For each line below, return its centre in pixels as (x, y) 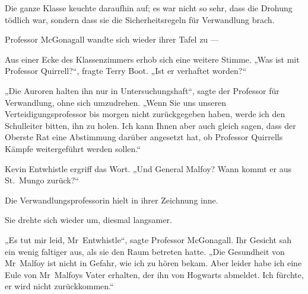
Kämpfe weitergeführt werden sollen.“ (73, 148)
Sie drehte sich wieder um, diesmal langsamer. (88, 220)
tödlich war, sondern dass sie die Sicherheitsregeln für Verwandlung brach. (140, 19)
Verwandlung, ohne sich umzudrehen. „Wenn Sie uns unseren (115, 102)
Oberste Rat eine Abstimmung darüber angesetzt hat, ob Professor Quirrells (144, 137)
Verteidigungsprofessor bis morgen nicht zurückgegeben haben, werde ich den (145, 114)
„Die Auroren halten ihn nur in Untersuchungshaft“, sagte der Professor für (142, 90)
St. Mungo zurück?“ (42, 180)
